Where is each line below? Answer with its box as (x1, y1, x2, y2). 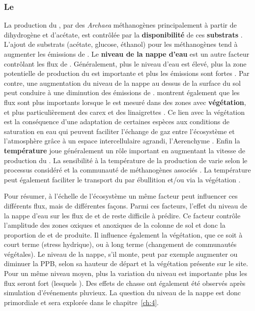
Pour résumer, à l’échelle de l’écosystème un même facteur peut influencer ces (4, 191, 238, 201)
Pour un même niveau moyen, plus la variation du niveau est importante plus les (4, 268, 247, 278)
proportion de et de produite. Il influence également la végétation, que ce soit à (4, 229, 243, 240)
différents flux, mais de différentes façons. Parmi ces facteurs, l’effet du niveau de (4, 200, 248, 210)
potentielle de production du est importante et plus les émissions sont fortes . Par (4, 68, 250, 78)
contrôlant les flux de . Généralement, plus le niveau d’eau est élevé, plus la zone (4, 58, 247, 69)
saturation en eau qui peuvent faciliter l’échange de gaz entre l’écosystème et (4, 126, 235, 136)
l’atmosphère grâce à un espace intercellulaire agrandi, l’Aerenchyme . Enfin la (4, 136, 240, 146)
